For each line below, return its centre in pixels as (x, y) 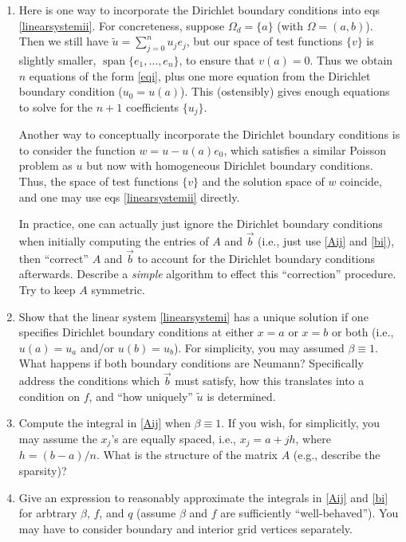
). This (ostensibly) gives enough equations (285, 91)
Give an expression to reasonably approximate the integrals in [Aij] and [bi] (203, 497)
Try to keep (47, 289)
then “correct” (53, 258)
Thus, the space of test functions (99, 181)
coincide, (361, 181)
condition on (49, 396)
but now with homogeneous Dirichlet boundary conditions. (230, 165)
